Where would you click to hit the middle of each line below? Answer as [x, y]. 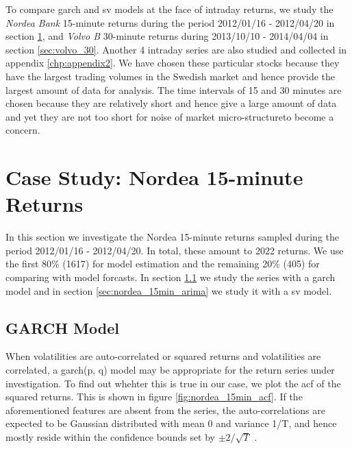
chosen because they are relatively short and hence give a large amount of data [171, 103]
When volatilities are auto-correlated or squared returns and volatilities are [163, 356]
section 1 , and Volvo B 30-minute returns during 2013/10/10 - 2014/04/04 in [167, 36]
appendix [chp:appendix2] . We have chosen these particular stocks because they [173, 63]
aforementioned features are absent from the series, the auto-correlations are [165, 410]
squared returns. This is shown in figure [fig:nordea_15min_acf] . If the [154, 397]
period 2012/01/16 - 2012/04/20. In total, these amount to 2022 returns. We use [175, 250]
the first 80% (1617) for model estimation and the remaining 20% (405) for [163, 264]
